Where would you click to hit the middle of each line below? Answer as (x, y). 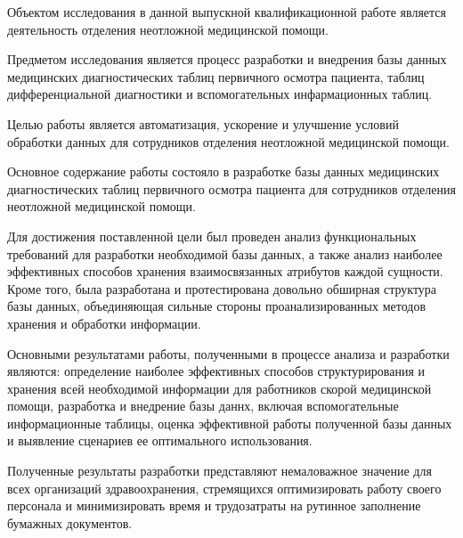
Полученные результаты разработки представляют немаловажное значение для (219, 471)
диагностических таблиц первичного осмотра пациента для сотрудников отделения (231, 188)
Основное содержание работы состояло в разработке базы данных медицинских (223, 171)
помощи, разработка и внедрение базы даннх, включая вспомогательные (203, 406)
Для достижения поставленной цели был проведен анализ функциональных (212, 236)
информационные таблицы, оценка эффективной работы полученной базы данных (230, 423)
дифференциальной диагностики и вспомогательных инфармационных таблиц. (220, 94)
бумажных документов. (70, 522)
